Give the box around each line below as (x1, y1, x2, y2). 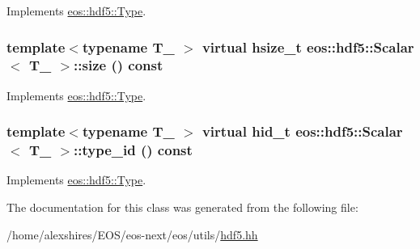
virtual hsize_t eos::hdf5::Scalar (202, 36, 414, 57)
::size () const (74, 55, 163, 75)
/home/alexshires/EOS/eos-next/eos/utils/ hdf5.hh (6, 226, 258, 243)
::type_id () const (74, 140, 193, 160)
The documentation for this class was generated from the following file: (6, 199, 358, 216)
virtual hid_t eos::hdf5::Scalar (202, 121, 403, 141)
